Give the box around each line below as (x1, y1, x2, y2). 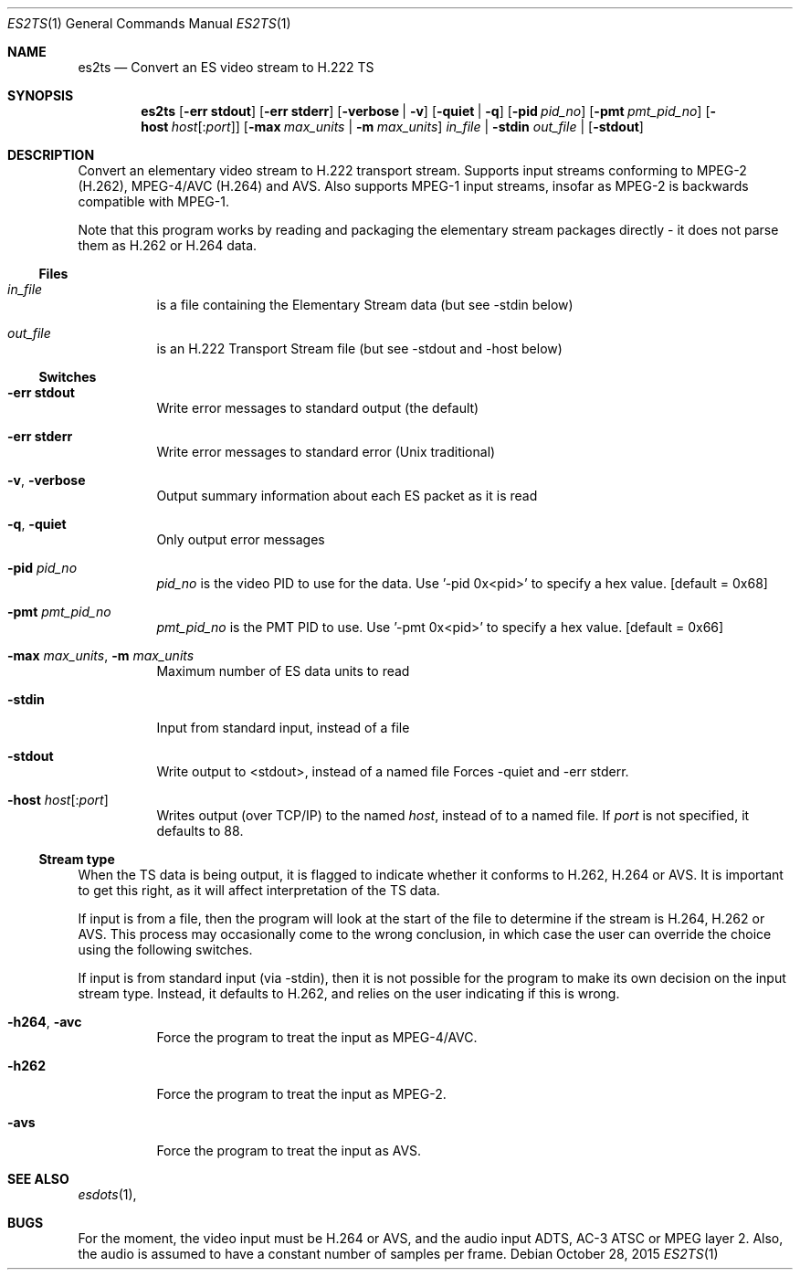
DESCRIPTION (7, 147, 95, 163)
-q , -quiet (7, 516, 67, 532)
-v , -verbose (7, 472, 86, 488)
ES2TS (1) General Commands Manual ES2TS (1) (7, 16, 291, 31)
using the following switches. (78, 942, 253, 957)
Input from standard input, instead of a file (156, 720, 410, 735)
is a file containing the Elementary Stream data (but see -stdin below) (156, 297, 574, 312)
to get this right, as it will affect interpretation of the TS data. (78, 882, 440, 898)
